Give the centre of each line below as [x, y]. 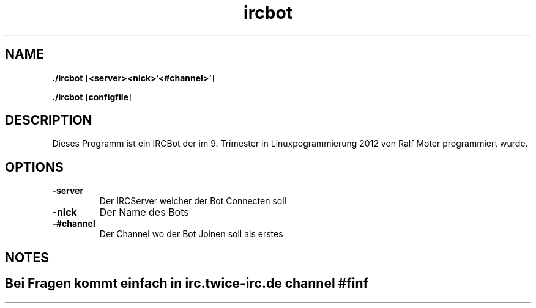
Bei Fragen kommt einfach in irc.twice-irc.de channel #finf [187, 284]
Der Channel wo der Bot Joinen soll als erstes [191, 234]
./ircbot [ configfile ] [92, 97]
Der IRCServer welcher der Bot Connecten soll [193, 201]
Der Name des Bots [144, 212]
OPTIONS [34, 167]
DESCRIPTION [49, 120]
